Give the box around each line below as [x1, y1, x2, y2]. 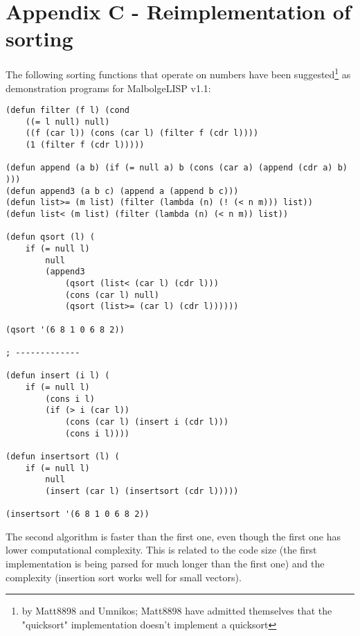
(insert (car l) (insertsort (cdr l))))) [45, 486, 239, 496]
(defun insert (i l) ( [6, 371, 110, 381]
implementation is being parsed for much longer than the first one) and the [6, 556, 325, 570]
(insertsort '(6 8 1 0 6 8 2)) [6, 509, 150, 520]
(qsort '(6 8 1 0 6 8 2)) [6, 324, 125, 335]
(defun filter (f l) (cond [6, 105, 129, 116]
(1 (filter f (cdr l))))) [25, 140, 145, 150]
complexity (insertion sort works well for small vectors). [6, 569, 242, 584]
